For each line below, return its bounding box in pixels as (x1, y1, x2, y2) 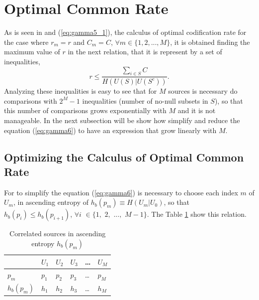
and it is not (177, 105, 216, 116)
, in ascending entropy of (13, 197, 88, 207)
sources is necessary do (168, 86, 238, 96)
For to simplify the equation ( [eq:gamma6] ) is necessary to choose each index (4, 187, 238, 197)
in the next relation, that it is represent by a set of (68, 46, 222, 57)
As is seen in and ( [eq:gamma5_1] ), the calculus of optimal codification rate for (4, 27, 247, 37)
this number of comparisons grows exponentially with (4, 105, 167, 116)
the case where (4, 36, 49, 47)
